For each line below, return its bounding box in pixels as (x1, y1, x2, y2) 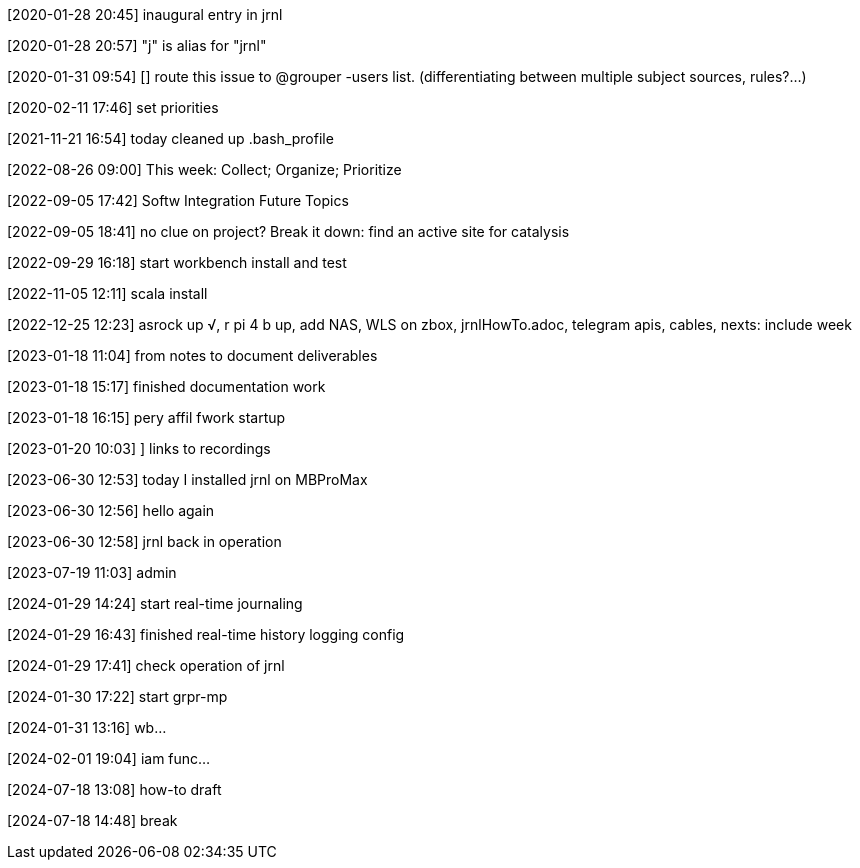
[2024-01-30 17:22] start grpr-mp (7, 688, 228, 705)
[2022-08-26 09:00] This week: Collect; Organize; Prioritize (7, 161, 402, 178)
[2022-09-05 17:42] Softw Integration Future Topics (7, 192, 349, 209)
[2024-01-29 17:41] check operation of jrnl (7, 657, 285, 674)
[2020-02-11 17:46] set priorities (7, 99, 219, 116)
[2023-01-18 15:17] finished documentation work (7, 378, 326, 395)
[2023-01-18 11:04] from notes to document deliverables (7, 347, 378, 364)
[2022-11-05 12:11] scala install (7, 285, 208, 302)
